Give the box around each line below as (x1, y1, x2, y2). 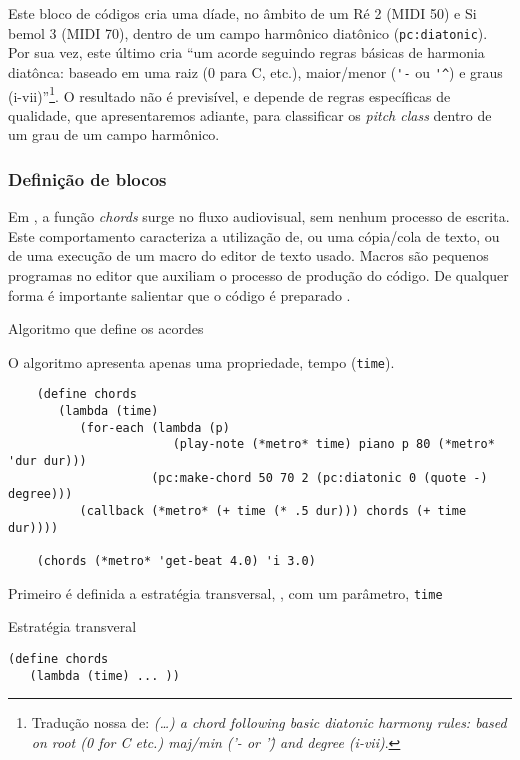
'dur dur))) (8, 454, 87, 468)
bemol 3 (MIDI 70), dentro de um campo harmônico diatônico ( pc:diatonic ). (8, 22, 488, 43)
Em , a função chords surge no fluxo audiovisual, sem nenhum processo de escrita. (8, 206, 510, 227)
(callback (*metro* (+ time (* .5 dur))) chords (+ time (79, 503, 467, 518)
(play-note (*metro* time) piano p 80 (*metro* (172, 437, 495, 452)
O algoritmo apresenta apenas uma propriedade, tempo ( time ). (8, 351, 395, 372)
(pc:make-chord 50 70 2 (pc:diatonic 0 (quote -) (151, 470, 488, 485)
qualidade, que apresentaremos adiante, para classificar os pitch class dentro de (8, 104, 492, 125)
